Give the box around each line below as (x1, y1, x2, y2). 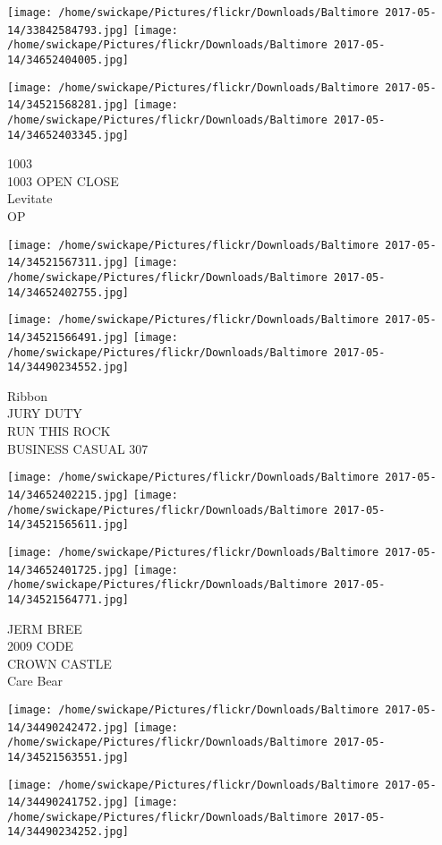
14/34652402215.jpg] (7, 488, 130, 501)
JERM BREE (7, 619, 82, 637)
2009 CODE (7, 636, 73, 655)
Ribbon (7, 386, 47, 405)
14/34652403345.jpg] (7, 128, 130, 141)
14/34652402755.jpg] (7, 286, 130, 299)
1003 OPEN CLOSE (7, 171, 119, 190)
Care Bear (7, 671, 64, 690)
